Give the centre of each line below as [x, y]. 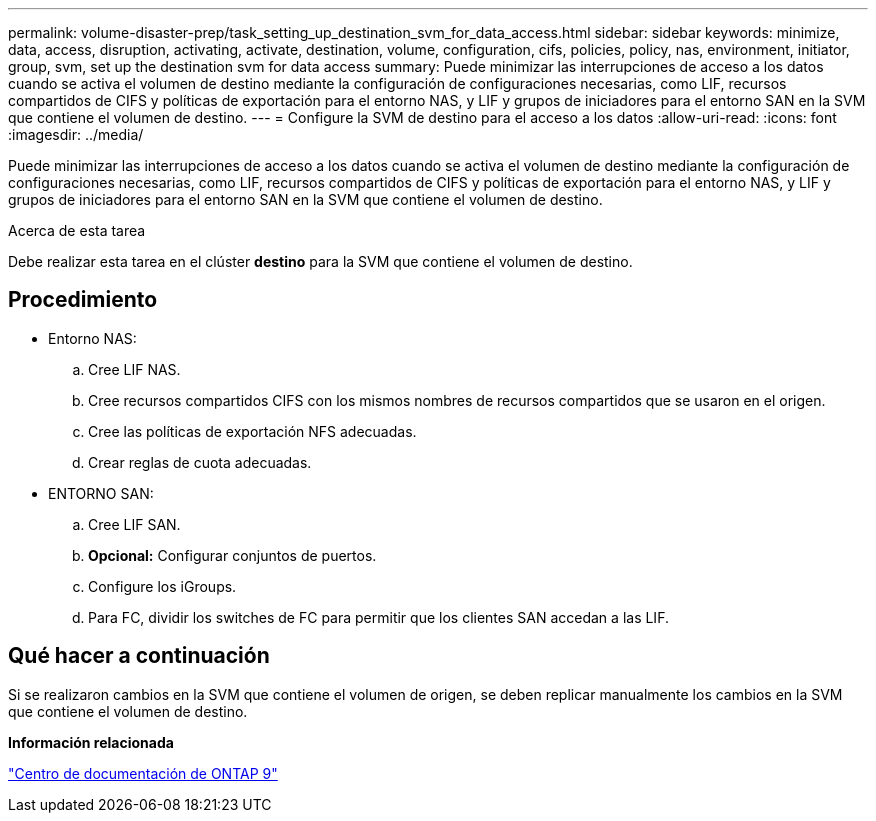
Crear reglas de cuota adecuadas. [200, 462]
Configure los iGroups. [162, 586]
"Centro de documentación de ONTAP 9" [143, 773]
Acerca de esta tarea [77, 230]
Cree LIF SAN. [134, 524]
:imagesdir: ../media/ [76, 134]
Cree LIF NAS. [134, 369]
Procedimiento [83, 300]
